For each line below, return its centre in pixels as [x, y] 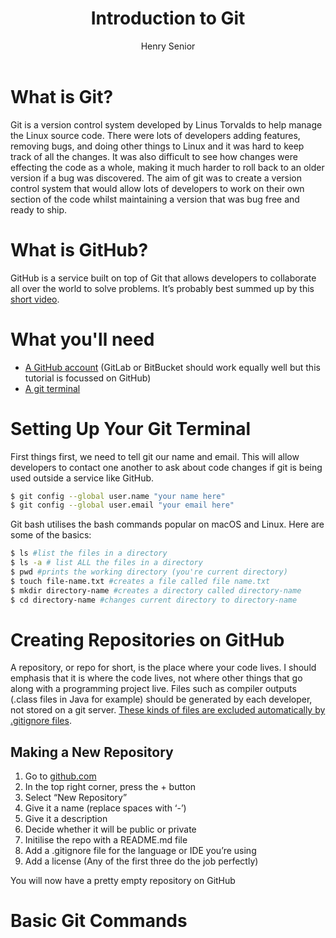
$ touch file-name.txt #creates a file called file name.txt [140, 581]
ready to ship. [39, 209]
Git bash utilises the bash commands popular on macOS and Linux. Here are [167, 524]
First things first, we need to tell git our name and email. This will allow [155, 456]
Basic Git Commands [99, 921]
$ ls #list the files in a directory [89, 553]
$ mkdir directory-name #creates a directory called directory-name [156, 590]
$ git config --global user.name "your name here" [118, 496]
